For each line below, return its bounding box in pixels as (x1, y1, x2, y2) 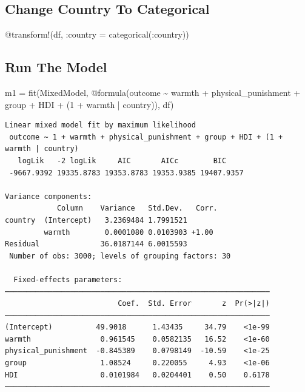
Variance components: (5, 192, 92, 201)
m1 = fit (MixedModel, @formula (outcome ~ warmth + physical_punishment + (5, 86, 301, 98)
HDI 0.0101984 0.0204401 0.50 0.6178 (5, 370, 270, 379)
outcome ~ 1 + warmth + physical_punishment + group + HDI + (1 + (9, 132, 283, 141)
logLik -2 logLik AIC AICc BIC (18, 156, 227, 165)
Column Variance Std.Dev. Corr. (56, 204, 218, 213)
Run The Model (5, 58, 107, 76)
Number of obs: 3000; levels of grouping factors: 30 (9, 251, 231, 260)
